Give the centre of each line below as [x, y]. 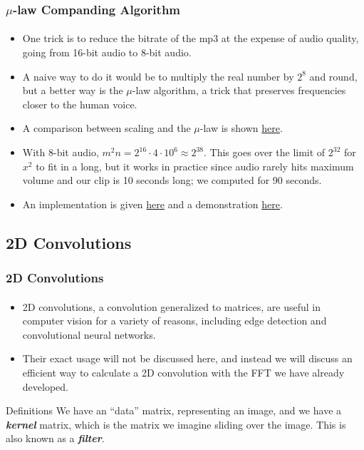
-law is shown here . [241, 128]
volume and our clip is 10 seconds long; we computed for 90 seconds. [172, 180]
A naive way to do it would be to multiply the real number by [158, 76]
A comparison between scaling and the [106, 128]
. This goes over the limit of [265, 152]
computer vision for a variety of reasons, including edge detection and [175, 321]
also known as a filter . [55, 438]
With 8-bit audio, [61, 152]
